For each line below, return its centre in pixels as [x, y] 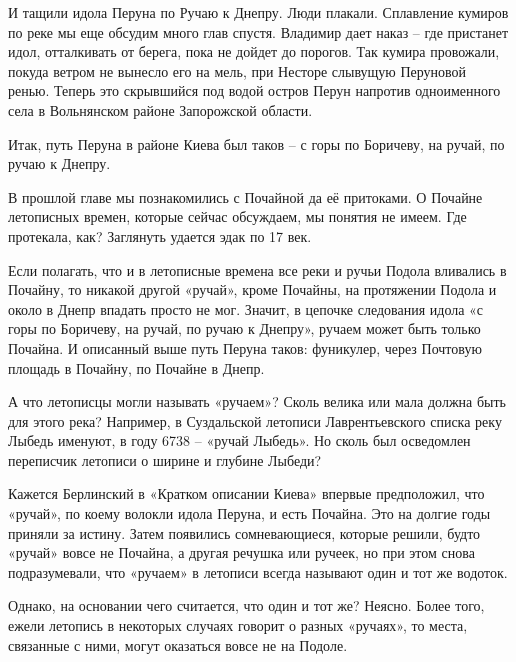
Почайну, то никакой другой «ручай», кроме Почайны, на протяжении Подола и [252, 289]
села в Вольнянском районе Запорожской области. [160, 109]
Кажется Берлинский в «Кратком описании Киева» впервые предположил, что [246, 493]
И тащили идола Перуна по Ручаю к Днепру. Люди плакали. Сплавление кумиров [258, 12]
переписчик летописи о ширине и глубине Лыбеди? [165, 459]
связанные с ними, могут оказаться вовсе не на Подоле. [178, 644]
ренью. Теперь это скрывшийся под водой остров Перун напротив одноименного [254, 90]
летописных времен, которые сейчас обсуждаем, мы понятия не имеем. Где [237, 216]
